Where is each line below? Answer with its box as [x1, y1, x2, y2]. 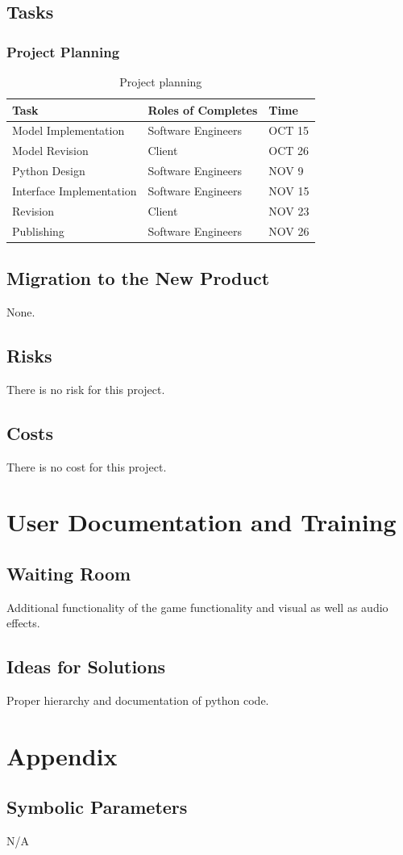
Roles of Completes [147, 101, 258, 118]
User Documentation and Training [6, 505, 397, 539]
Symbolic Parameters [6, 794, 188, 819]
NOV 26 [268, 222, 310, 239]
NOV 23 [268, 202, 310, 219]
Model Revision [12, 142, 89, 159]
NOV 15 [268, 182, 310, 199]
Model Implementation [12, 122, 125, 139]
